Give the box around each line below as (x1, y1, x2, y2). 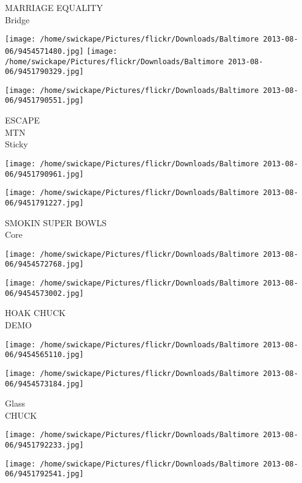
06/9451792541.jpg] (5, 470, 84, 479)
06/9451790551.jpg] (5, 96, 84, 105)
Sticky (5, 138, 28, 150)
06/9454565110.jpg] (5, 350, 84, 359)
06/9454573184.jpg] (5, 379, 84, 388)
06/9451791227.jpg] (5, 198, 84, 207)
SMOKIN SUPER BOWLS (5, 216, 107, 229)
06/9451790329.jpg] (5, 67, 84, 76)
